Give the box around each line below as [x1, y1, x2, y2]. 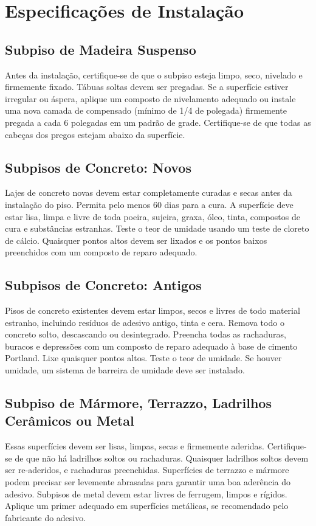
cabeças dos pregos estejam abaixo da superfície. [5, 128, 185, 140]
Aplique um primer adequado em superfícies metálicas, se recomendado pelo [5, 499, 289, 512]
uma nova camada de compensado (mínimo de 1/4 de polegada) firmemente [5, 104, 287, 117]
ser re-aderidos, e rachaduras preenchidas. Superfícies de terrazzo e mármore [5, 463, 289, 476]
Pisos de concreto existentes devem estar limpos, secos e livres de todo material [5, 304, 300, 317]
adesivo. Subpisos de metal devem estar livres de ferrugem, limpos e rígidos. [5, 487, 287, 500]
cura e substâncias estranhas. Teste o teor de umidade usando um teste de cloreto [5, 222, 309, 235]
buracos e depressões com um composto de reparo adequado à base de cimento [5, 339, 298, 352]
